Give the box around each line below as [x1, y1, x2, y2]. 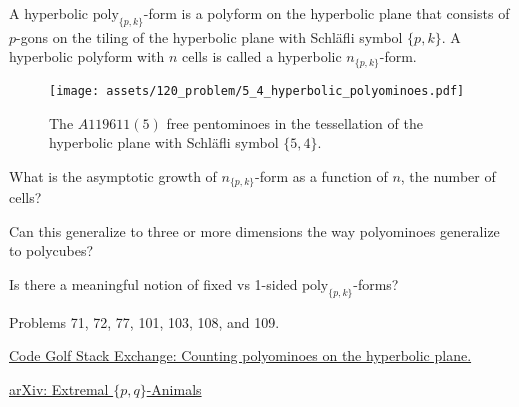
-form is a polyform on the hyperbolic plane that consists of [143, 3, 510, 23]
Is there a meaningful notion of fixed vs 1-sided [9, 273, 298, 294]
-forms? [353, 273, 399, 294]
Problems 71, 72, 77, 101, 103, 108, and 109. [9, 311, 280, 332]
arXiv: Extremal [9, 378, 109, 399]
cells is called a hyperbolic [182, 46, 342, 67]
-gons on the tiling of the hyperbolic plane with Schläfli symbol [16, 26, 403, 47]
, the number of [400, 165, 496, 186]
